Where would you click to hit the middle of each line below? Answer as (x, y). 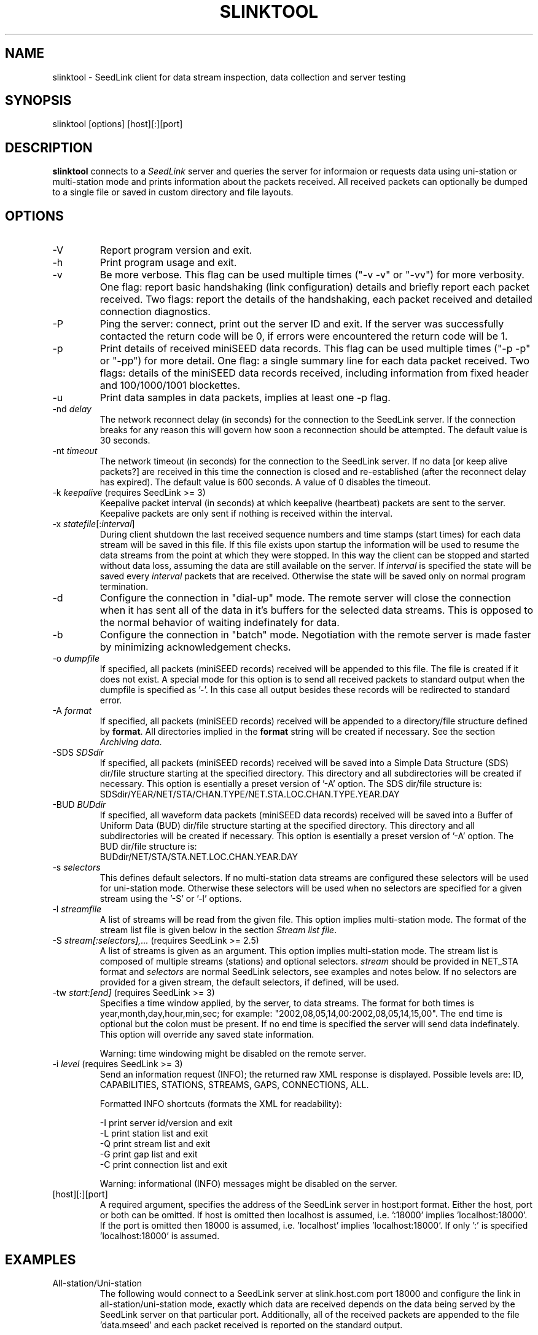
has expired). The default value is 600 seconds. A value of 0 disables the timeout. (265, 482)
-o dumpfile (76, 659)
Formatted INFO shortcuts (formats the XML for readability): (221, 1104)
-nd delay (72, 409)
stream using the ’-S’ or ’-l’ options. (171, 899)
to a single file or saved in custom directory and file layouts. (173, 192)
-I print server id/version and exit (166, 1123)
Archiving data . (131, 742)
